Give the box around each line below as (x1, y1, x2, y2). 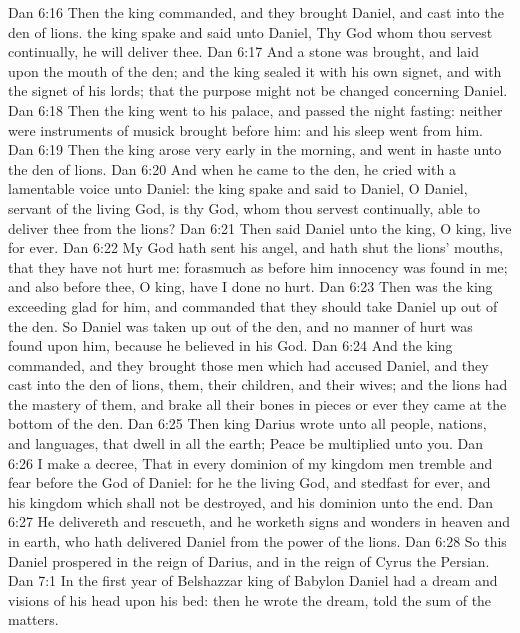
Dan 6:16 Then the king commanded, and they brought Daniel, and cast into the (8, 2, 504, 22)
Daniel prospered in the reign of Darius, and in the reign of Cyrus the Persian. (8, 550, 490, 571)
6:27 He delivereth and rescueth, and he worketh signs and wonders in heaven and (8, 511, 511, 532)
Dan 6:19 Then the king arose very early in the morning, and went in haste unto (8, 139, 502, 160)
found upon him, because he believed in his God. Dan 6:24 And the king (8, 335, 453, 356)
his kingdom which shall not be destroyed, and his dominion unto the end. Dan (8, 491, 494, 512)
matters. (8, 609, 59, 630)
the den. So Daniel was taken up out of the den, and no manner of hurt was (8, 315, 473, 336)
